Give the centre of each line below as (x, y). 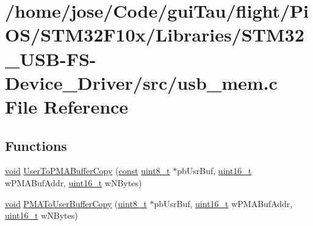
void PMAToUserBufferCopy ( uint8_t (76, 203)
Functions (36, 145)
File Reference (67, 106)
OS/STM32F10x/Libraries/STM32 (155, 35)
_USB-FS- (51, 58)
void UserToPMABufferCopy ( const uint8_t (88, 171)
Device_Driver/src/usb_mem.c (141, 82)
